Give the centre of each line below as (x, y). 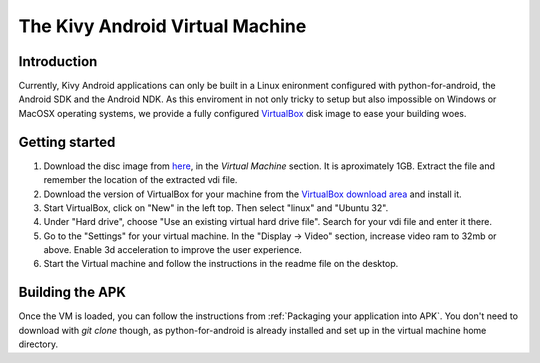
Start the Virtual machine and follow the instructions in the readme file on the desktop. (221, 264)
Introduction (58, 61)
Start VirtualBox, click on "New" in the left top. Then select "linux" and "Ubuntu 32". (216, 207)
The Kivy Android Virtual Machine (162, 26)
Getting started (67, 141)
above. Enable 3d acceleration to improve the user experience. (172, 250)
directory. (38, 344)
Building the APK (72, 292)
